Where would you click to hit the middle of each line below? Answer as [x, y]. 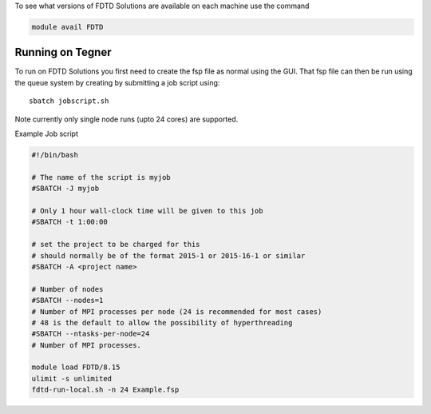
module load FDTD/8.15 [76, 367]
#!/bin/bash [55, 155]
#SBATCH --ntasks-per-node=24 [91, 334]
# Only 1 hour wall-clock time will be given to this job [147, 211]
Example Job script [47, 134]
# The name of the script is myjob [101, 177]
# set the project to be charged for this [116, 245]
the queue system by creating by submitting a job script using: [117, 82]
